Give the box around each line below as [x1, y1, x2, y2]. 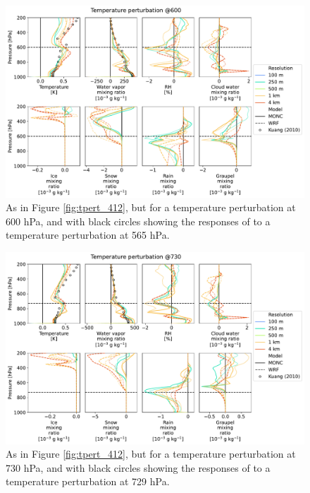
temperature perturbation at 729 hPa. [6, 474, 170, 489]
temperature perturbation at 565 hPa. [6, 227, 170, 242]
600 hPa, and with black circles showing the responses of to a [6, 213, 271, 228]
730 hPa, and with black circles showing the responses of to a [6, 460, 271, 475]
